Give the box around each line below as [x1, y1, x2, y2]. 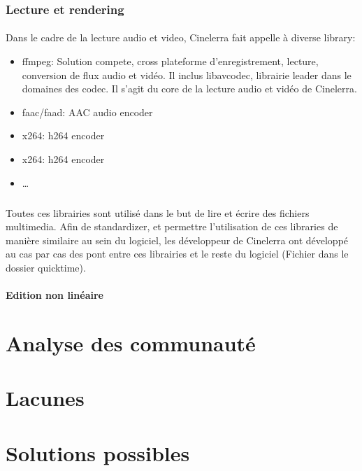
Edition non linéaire [6, 288, 103, 302]
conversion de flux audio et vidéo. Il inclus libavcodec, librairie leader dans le [22, 67, 352, 82]
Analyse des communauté [6, 328, 256, 357]
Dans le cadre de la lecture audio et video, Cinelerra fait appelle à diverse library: [6, 30, 356, 45]
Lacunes [6, 384, 85, 412]
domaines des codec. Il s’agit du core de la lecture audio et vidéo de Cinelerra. [22, 81, 357, 96]
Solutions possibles [6, 438, 190, 467]
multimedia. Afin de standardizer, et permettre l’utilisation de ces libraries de [6, 219, 338, 234]
